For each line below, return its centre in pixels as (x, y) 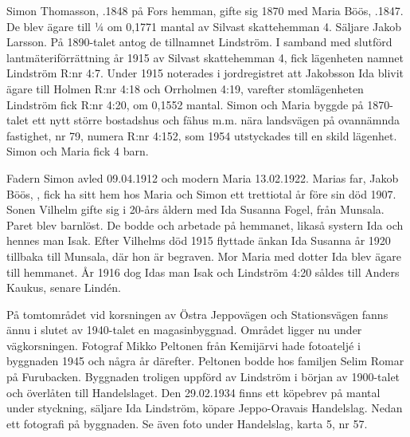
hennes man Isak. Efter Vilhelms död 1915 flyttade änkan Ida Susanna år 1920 (199, 240)
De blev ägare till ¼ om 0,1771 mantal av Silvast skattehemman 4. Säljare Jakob (204, 26)
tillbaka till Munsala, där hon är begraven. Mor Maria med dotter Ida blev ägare (204, 256)
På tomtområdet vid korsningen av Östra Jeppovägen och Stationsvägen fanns (197, 314)
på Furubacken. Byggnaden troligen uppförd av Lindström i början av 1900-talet (203, 377)
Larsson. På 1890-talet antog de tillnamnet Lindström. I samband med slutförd (199, 42)
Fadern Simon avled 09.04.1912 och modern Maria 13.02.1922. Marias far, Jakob (203, 177)
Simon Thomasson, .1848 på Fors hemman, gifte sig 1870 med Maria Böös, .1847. (205, 10)
